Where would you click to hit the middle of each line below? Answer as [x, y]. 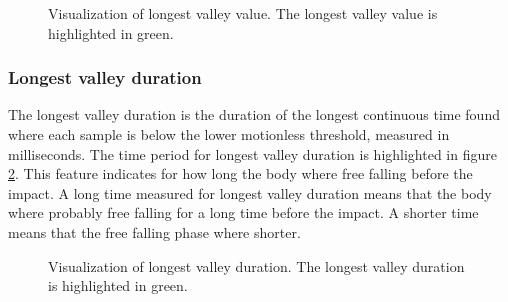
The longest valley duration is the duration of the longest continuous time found [254, 114]
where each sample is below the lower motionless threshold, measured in [229, 134]
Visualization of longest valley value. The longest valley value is [243, 13]
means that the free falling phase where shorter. [154, 231]
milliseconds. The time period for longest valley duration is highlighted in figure [252, 153]
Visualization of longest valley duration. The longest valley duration [256, 265]
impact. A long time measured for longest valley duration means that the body [250, 192]
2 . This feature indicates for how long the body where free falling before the [240, 173]
